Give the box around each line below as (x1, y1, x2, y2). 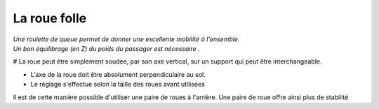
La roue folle (13, 10, 87, 26)
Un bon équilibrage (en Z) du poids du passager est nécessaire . (13, 44, 200, 52)
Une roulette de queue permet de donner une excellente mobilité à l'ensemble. (13, 35, 240, 43)
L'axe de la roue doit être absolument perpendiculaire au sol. (30, 70, 206, 78)
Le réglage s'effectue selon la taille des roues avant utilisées (30, 80, 205, 89)
